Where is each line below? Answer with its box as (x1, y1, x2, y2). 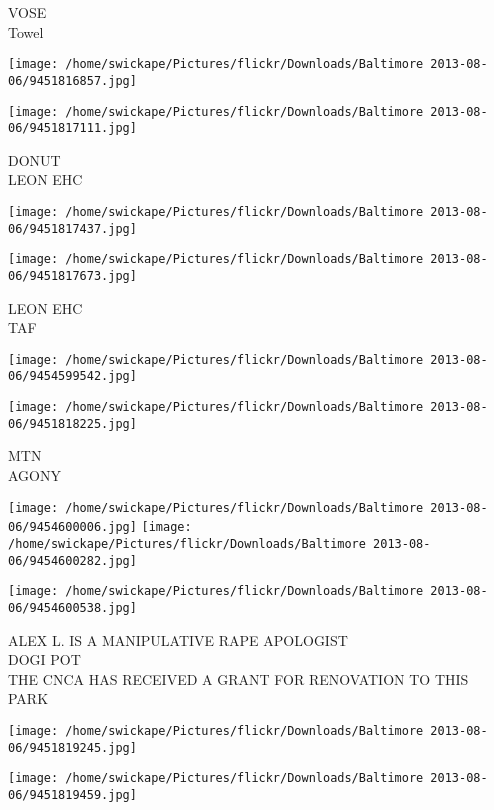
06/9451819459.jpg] (8, 787, 137, 802)
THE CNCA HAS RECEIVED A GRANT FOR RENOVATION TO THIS (8, 668, 469, 689)
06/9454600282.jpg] (8, 553, 137, 568)
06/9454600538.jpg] (8, 600, 137, 615)
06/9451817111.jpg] (8, 121, 137, 136)
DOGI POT (8, 649, 81, 670)
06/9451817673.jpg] (8, 268, 137, 283)
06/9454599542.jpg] (8, 369, 137, 384)
